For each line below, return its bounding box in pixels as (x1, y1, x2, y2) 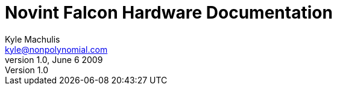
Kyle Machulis (5, 34, 60, 44)
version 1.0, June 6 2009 (5, 54, 103, 65)
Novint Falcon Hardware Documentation (5, 2, 333, 23)
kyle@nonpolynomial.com (5, 44, 108, 55)
